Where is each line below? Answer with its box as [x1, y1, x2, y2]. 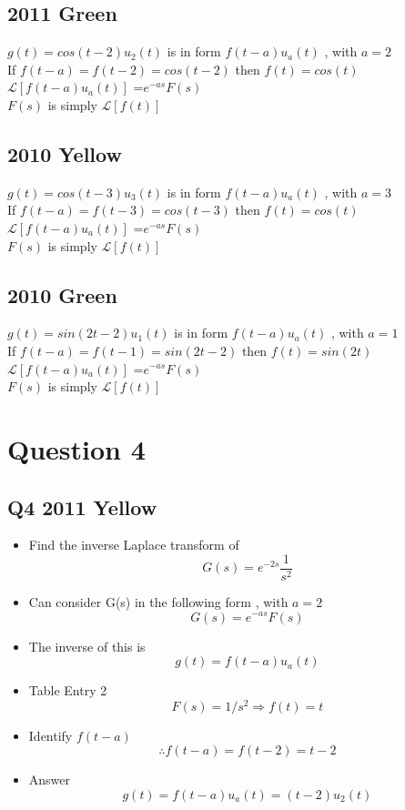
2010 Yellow [7, 139, 122, 167]
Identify [28, 725, 73, 744]
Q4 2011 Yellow [7, 492, 157, 521]
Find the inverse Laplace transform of [28, 535, 239, 554]
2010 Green [7, 280, 117, 309]
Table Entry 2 [28, 681, 107, 700]
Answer [28, 770, 71, 789]
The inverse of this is [28, 636, 146, 655]
